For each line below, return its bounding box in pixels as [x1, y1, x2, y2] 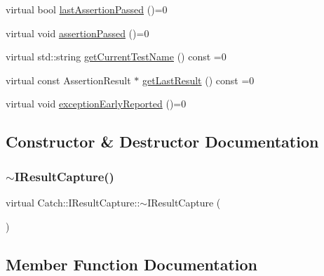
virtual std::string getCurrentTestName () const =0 [6, 49, 227, 64]
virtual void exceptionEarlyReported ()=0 [6, 96, 187, 111]
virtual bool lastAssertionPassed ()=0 [6, 2, 168, 16]
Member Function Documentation [6, 253, 258, 275]
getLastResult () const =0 [142, 72, 255, 87]
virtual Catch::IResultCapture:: [6, 195, 140, 209]
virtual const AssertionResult [6, 72, 131, 87]
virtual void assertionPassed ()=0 [6, 25, 149, 40]
